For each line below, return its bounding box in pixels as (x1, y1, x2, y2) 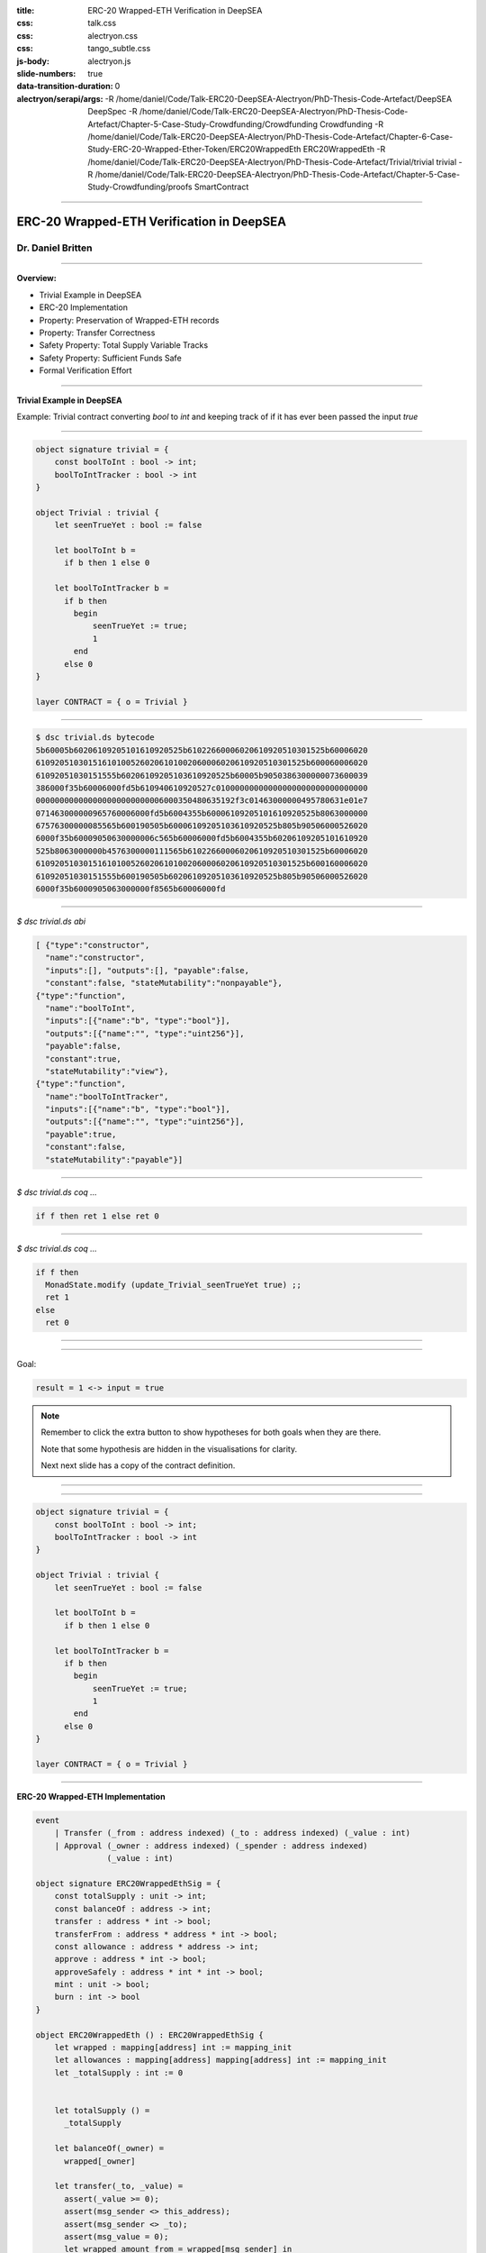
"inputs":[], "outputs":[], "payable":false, (45, 965, 249, 975)
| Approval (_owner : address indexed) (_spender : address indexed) (54, 1840, 368, 1851)
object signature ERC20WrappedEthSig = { (35, 1878, 221, 1888)
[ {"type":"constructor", (35, 940, 150, 950)
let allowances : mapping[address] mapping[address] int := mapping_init (54, 2055, 387, 2066)
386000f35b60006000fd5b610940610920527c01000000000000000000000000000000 (35, 782, 368, 793)
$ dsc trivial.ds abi (16, 916, 85, 926)
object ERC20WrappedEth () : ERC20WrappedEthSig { (35, 2030, 265, 2040)
